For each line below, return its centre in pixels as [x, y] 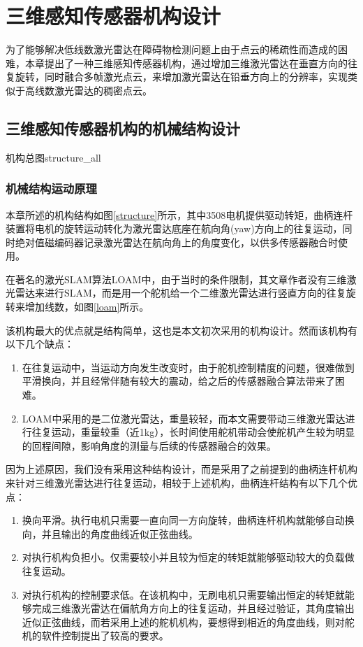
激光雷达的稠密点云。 [103, 90]
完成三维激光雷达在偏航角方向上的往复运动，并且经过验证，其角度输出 [193, 608]
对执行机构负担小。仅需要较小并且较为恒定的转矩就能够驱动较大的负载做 [188, 557]
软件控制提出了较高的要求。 [105, 635]
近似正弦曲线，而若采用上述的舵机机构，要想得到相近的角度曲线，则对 [183, 621]
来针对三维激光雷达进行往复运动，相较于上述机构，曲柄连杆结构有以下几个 [177, 483]
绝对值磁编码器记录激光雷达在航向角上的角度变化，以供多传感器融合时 [176, 242]
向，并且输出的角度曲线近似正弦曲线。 [110, 533]
